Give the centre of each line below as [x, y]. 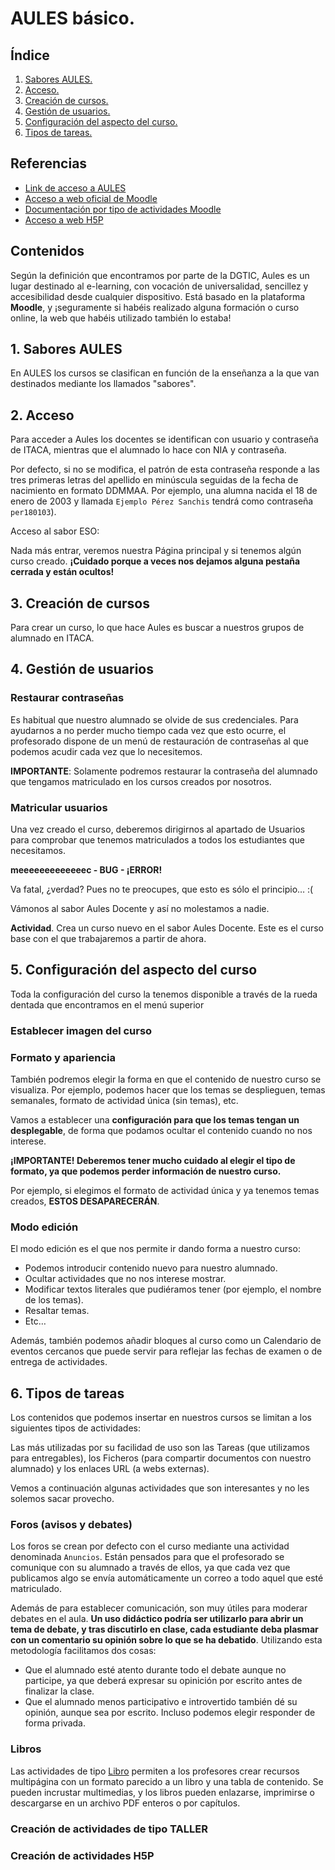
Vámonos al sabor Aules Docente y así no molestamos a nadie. [140, 909]
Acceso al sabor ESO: [55, 531]
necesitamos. [38, 851]
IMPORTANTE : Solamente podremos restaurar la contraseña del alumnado [164, 771]
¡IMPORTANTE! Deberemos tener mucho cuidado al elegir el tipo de [153, 1161]
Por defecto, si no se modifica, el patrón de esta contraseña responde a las [165, 469]
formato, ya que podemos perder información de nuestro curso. [146, 1171]
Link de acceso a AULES [75, 188]
